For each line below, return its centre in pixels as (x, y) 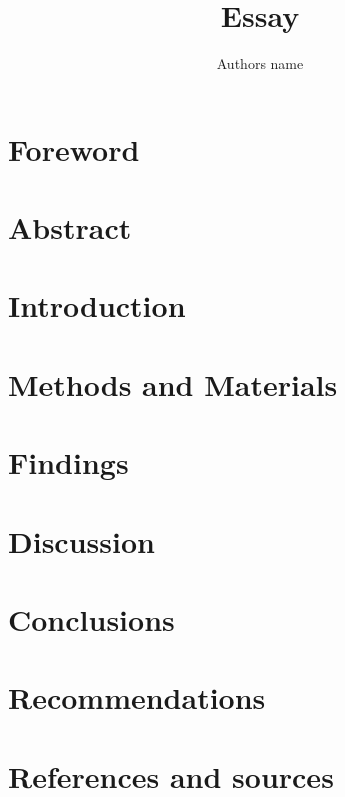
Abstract (70, 227)
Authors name (260, 63)
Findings (68, 462)
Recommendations (137, 697)
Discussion (81, 540)
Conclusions (91, 618)
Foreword (74, 148)
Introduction (97, 305)
